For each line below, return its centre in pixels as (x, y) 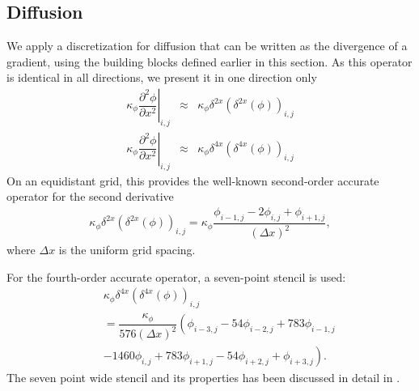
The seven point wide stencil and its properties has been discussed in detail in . (203, 378)
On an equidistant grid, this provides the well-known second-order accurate (193, 180)
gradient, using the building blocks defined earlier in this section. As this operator (209, 61)
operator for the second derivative (90, 196)
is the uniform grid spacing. (127, 250)
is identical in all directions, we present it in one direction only (162, 77)
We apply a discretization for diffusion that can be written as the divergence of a (207, 46)
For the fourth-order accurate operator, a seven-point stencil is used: (176, 276)
